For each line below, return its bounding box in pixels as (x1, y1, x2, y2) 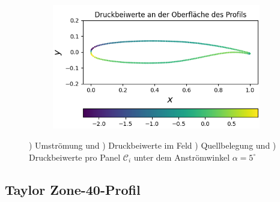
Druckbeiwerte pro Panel (29, 150, 121, 163)
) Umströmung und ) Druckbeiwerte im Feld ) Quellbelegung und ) (29, 138, 276, 151)
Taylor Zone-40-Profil (5, 180, 141, 198)
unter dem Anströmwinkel (133, 150, 230, 163)
